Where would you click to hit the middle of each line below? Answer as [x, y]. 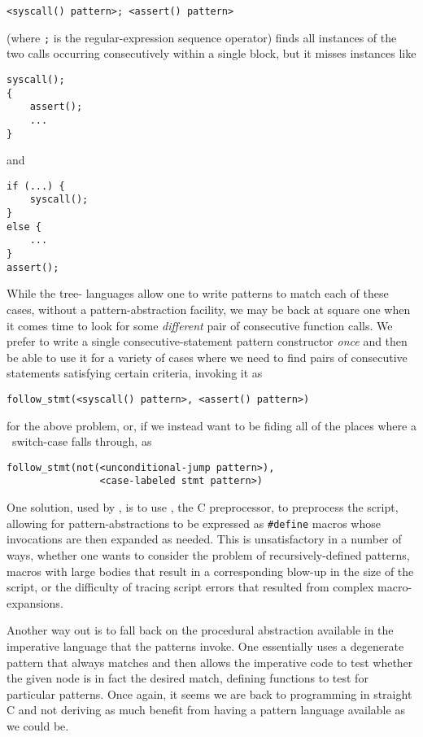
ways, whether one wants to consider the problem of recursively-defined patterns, [208, 554]
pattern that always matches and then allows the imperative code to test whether [210, 662]
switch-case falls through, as [82, 441]
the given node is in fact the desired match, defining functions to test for [188, 678]
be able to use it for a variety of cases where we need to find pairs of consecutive [207, 357]
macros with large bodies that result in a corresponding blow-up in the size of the [210, 571]
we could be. [38, 725]
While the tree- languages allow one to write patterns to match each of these [198, 293]
